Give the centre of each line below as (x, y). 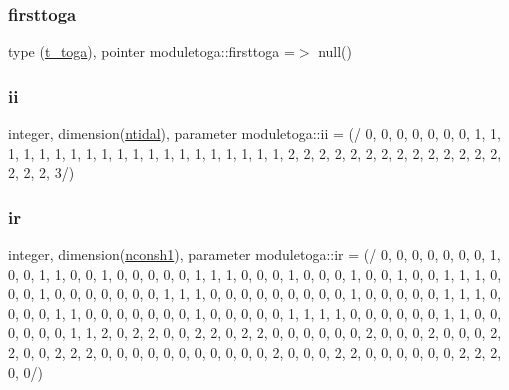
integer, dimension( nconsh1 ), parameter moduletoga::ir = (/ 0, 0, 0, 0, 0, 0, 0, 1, (254, 254)
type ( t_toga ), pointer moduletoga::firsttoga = (151, 51)
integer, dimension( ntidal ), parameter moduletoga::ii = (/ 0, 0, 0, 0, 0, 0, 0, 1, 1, (254, 133)
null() (335, 51)
